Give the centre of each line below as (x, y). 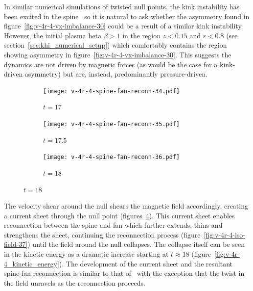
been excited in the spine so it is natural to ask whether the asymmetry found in (127, 16)
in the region (141, 35)
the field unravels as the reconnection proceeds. (75, 282)
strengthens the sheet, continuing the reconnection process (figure (102, 234)
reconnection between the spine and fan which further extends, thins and (113, 225)
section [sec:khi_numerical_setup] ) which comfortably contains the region (115, 45)
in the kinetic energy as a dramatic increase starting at (86, 254)
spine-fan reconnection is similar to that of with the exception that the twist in (124, 273)
